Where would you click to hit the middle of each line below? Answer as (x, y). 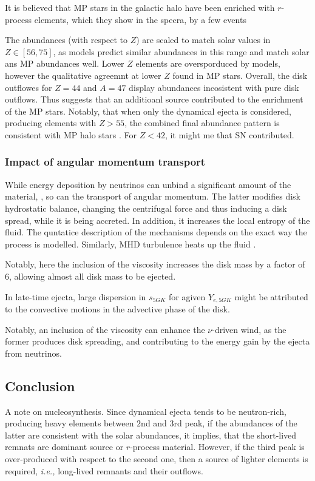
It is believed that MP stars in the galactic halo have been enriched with (140, 7)
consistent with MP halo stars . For (71, 134)
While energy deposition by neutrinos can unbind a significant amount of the (148, 184)
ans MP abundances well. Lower (65, 63)
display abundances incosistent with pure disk (214, 87)
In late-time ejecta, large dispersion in (76, 296)
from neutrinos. (33, 353)
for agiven (187, 296)
